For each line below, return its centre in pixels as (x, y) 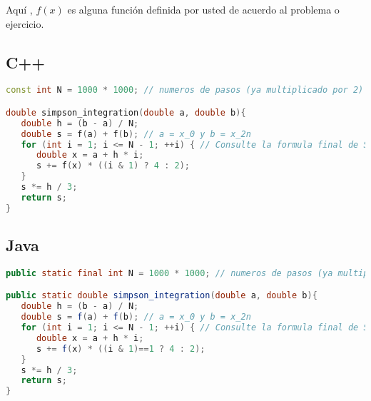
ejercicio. (25, 23)
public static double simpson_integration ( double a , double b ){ (162, 296)
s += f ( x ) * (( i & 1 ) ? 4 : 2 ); (113, 166)
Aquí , (19, 9)
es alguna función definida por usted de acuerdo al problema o (203, 9)
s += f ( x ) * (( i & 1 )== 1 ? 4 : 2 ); (121, 349)
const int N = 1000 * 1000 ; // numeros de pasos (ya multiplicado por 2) (185, 90)
